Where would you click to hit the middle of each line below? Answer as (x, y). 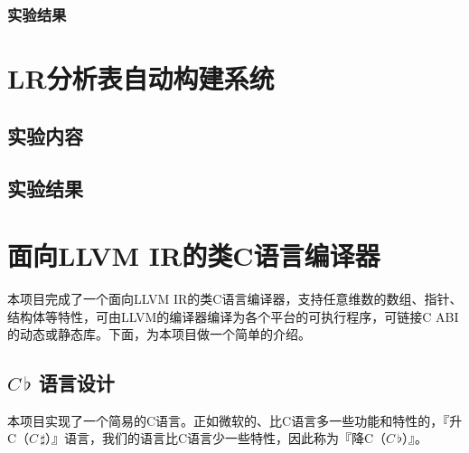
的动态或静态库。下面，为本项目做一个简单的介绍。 (159, 334)
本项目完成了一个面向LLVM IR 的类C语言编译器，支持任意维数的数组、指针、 (235, 298)
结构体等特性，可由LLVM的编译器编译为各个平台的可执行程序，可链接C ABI (233, 316)
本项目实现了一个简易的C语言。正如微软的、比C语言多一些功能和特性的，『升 (235, 420)
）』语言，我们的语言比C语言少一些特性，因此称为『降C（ (216, 438)
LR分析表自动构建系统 (141, 78)
